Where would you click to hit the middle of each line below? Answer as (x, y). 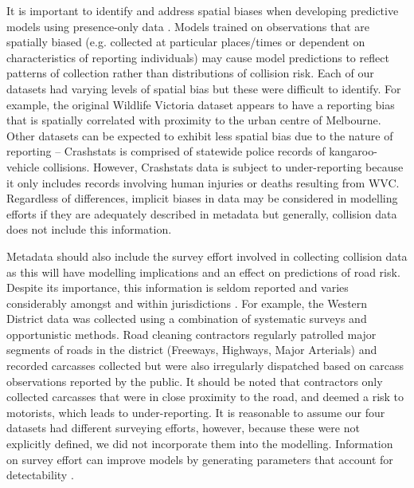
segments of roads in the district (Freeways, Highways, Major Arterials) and (192, 350)
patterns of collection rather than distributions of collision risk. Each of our (190, 73)
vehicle (23, 166)
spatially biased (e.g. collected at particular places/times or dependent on (186, 42)
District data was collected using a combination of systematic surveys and (187, 319)
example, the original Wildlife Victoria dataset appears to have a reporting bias (201, 104)
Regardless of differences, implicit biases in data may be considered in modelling (202, 198)
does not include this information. (89, 229)
